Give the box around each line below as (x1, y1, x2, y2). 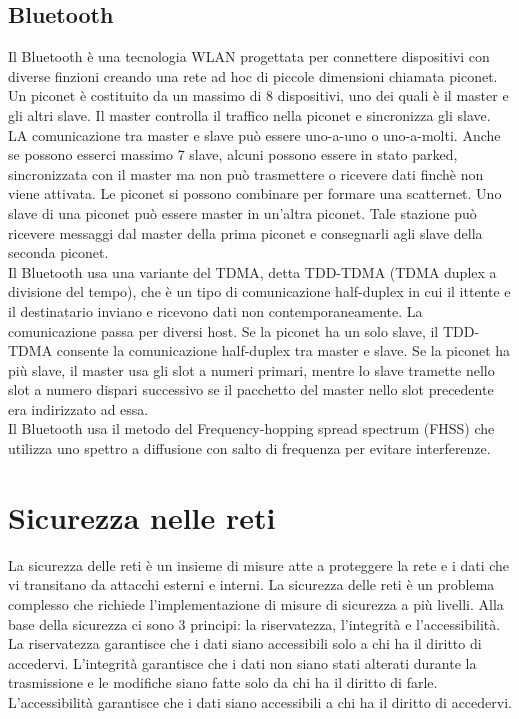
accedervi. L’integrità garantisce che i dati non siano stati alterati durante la (8, 652, 477, 673)
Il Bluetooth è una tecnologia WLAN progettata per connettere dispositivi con (8, 46, 490, 67)
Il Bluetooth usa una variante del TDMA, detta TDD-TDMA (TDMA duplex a (8, 261, 497, 282)
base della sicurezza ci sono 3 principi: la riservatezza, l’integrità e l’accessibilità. (8, 613, 501, 634)
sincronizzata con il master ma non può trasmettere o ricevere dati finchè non (8, 163, 484, 184)
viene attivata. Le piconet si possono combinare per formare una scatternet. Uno (8, 183, 502, 204)
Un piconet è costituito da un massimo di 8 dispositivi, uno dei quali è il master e (8, 85, 509, 106)
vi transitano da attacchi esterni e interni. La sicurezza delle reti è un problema (8, 574, 495, 595)
